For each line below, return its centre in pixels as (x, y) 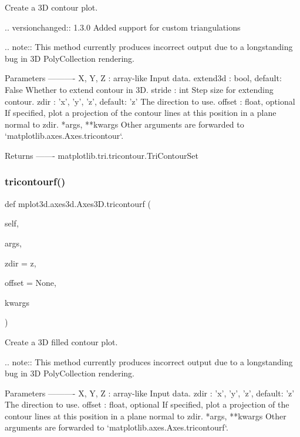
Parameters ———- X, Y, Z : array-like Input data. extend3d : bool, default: (143, 78)
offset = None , (31, 283)
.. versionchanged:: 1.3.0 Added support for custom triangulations (123, 27)
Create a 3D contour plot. (51, 7)
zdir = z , (21, 263)
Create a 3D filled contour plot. (61, 341)
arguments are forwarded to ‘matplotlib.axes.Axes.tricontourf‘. (117, 427)
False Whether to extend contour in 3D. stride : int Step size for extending (139, 89)
